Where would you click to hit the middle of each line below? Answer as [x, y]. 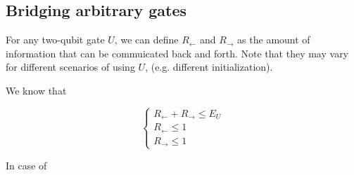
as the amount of [274, 40]
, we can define [146, 40]
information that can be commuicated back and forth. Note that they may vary [177, 53]
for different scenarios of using [70, 67]
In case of [26, 165]
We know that [36, 90]
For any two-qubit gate [55, 40]
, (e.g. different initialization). [209, 67]
